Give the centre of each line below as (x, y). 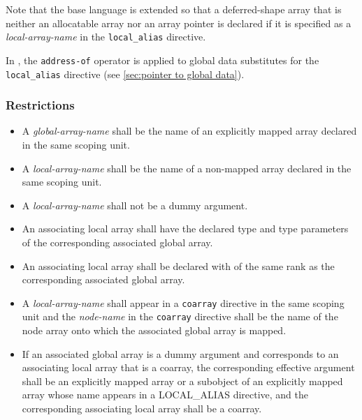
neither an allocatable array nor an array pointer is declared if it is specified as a (179, 23)
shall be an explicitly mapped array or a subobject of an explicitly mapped (182, 381)
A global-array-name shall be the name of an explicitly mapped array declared (189, 131)
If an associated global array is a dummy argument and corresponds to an (180, 353)
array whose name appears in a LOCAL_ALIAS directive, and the (165, 395)
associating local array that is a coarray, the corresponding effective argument (188, 367)
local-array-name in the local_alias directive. (106, 37)
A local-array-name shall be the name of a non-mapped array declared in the (187, 168)
